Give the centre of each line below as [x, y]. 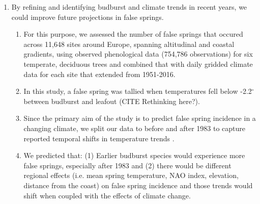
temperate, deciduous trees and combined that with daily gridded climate [138, 63]
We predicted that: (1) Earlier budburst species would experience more [134, 155]
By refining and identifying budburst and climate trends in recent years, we [129, 7]
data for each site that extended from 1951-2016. [99, 74]
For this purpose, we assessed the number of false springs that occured [133, 34]
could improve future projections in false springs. [88, 17]
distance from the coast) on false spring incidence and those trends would [138, 185]
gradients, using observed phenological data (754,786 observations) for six [138, 54]
